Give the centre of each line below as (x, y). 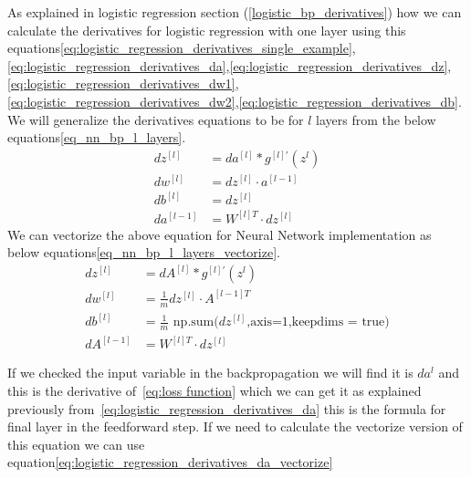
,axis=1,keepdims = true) (318, 322)
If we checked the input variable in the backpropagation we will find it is (210, 373)
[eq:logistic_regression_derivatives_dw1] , (123, 83)
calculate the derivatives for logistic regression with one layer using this (207, 30)
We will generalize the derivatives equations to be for (156, 119)
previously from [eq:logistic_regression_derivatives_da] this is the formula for (227, 408)
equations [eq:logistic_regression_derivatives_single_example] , (182, 48)
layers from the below (376, 119)
